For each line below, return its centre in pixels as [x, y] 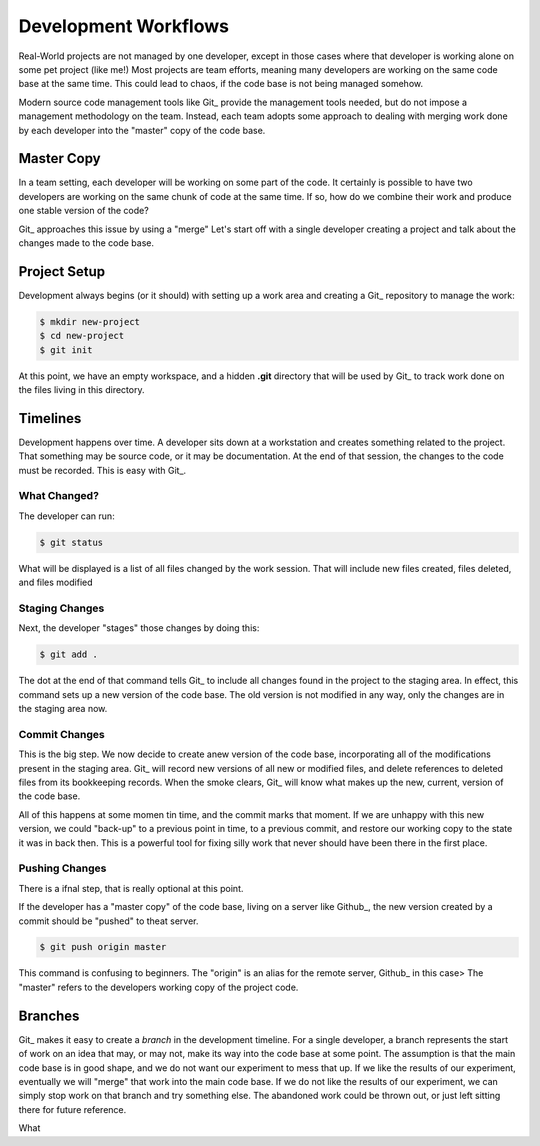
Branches [49, 1015]
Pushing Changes [62, 868]
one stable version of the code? [83, 211]
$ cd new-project [82, 336]
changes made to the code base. [86, 242]
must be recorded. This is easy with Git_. [102, 470]
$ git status [71, 542]
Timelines [50, 418]
